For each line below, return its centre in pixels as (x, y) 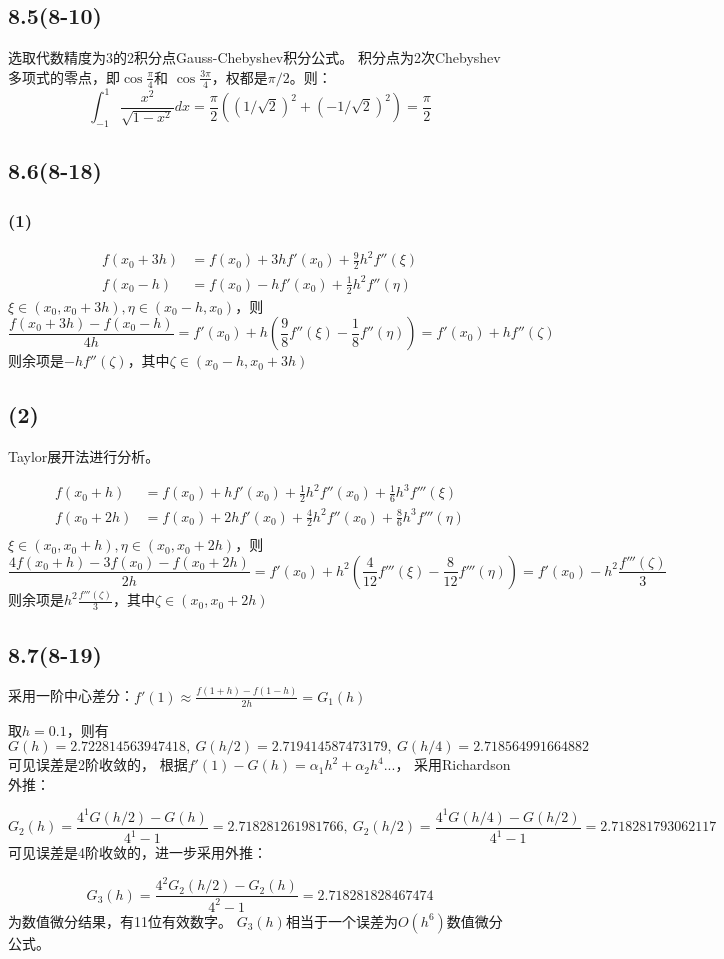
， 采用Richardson (453, 764)
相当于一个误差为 (341, 920)
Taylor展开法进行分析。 (84, 456)
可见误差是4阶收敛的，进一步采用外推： (137, 852)
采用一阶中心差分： (71, 695)
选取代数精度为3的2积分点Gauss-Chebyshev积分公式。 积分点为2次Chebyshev (254, 57)
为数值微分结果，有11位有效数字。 (120, 920)
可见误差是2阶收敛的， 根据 (98, 764)
